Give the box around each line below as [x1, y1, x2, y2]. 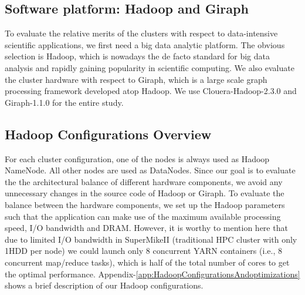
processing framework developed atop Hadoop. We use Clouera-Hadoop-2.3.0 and [5, 85, 297, 97]
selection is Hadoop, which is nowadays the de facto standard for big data [5, 50, 270, 62]
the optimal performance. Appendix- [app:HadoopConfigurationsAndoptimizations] [5, 267, 300, 280]
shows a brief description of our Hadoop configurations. [5, 279, 204, 291]
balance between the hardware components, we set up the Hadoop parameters [5, 198, 285, 210]
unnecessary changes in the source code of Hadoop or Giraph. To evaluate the [5, 187, 284, 199]
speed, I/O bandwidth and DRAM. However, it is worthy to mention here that [5, 222, 288, 234]
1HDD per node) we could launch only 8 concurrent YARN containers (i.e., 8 [5, 244, 282, 257]
